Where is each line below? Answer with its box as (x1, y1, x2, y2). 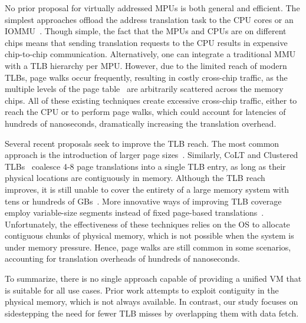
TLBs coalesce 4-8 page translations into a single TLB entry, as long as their (5, 160, 286, 172)
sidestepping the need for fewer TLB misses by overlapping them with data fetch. (5, 306, 299, 319)
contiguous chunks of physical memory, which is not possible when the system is (5, 229, 294, 242)
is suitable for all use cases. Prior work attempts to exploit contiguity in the (5, 284, 279, 296)
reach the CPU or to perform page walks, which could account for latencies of (5, 106, 286, 118)
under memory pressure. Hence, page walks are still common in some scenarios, (5, 240, 291, 253)
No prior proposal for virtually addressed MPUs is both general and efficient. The (5, 2, 300, 14)
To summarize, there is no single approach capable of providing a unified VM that (5, 272, 302, 285)
